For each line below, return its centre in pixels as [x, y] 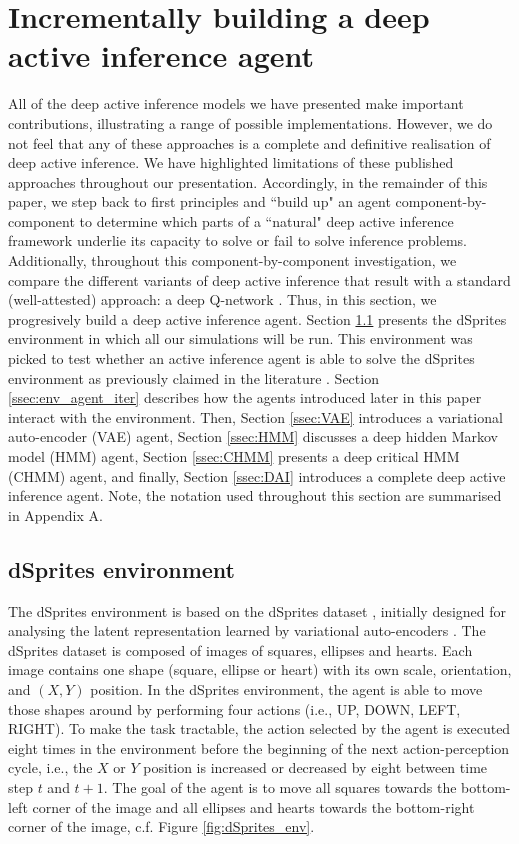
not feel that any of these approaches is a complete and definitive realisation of [249, 142]
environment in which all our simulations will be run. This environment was [240, 338]
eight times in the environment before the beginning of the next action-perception [259, 747]
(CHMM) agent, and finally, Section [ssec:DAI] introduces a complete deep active [257, 475]
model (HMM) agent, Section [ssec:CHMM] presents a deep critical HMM [234, 456]
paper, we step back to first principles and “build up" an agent [199, 201]
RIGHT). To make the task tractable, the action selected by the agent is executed [259, 728]
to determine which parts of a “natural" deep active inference [266, 220]
